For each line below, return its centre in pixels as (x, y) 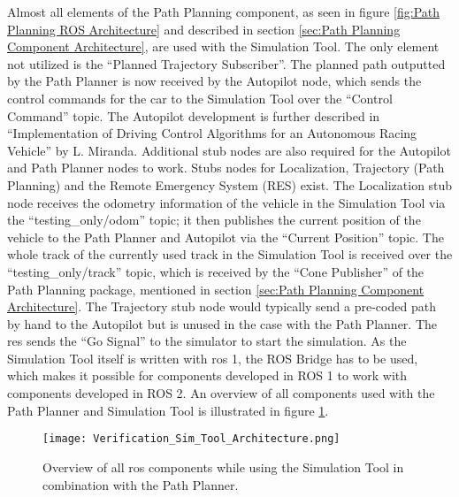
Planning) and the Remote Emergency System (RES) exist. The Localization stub (230, 184)
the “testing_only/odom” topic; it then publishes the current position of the (214, 220)
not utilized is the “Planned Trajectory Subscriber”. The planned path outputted (226, 63)
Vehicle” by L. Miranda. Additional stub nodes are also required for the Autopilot (229, 150)
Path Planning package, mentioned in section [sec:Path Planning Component (216, 289)
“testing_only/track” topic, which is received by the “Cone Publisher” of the (216, 271)
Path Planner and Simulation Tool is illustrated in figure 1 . (168, 410)
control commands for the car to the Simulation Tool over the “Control (200, 98)
